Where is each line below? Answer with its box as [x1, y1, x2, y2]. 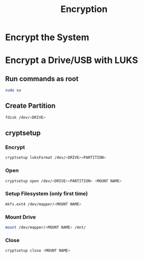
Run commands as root [5, 74, 79, 83]
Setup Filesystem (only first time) [5, 190, 88, 197]
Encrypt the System [5, 32, 89, 43]
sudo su [5, 88, 21, 93]
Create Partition [5, 102, 56, 110]
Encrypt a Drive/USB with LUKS [5, 55, 138, 66]
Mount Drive [5, 213, 36, 220]
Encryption [60, 4, 107, 15]
